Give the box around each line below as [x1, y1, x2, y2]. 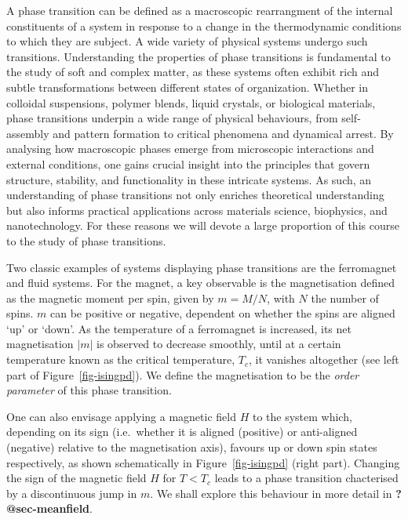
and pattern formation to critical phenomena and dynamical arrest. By [53, 125, 394, 141]
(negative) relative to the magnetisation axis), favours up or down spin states [6, 439, 377, 455]
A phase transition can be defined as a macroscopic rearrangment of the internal [6, 2, 393, 18]
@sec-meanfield [6, 500, 90, 517]
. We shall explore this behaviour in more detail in [150, 485, 392, 501]
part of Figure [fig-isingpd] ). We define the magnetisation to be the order [6, 366, 359, 383]
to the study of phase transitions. [6, 232, 166, 249]
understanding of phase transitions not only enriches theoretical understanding [6, 187, 384, 203]
